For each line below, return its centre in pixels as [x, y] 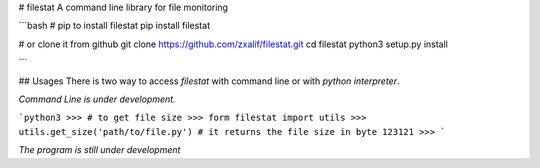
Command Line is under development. [97, 99]
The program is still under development [99, 150]
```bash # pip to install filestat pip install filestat [114, 26]
